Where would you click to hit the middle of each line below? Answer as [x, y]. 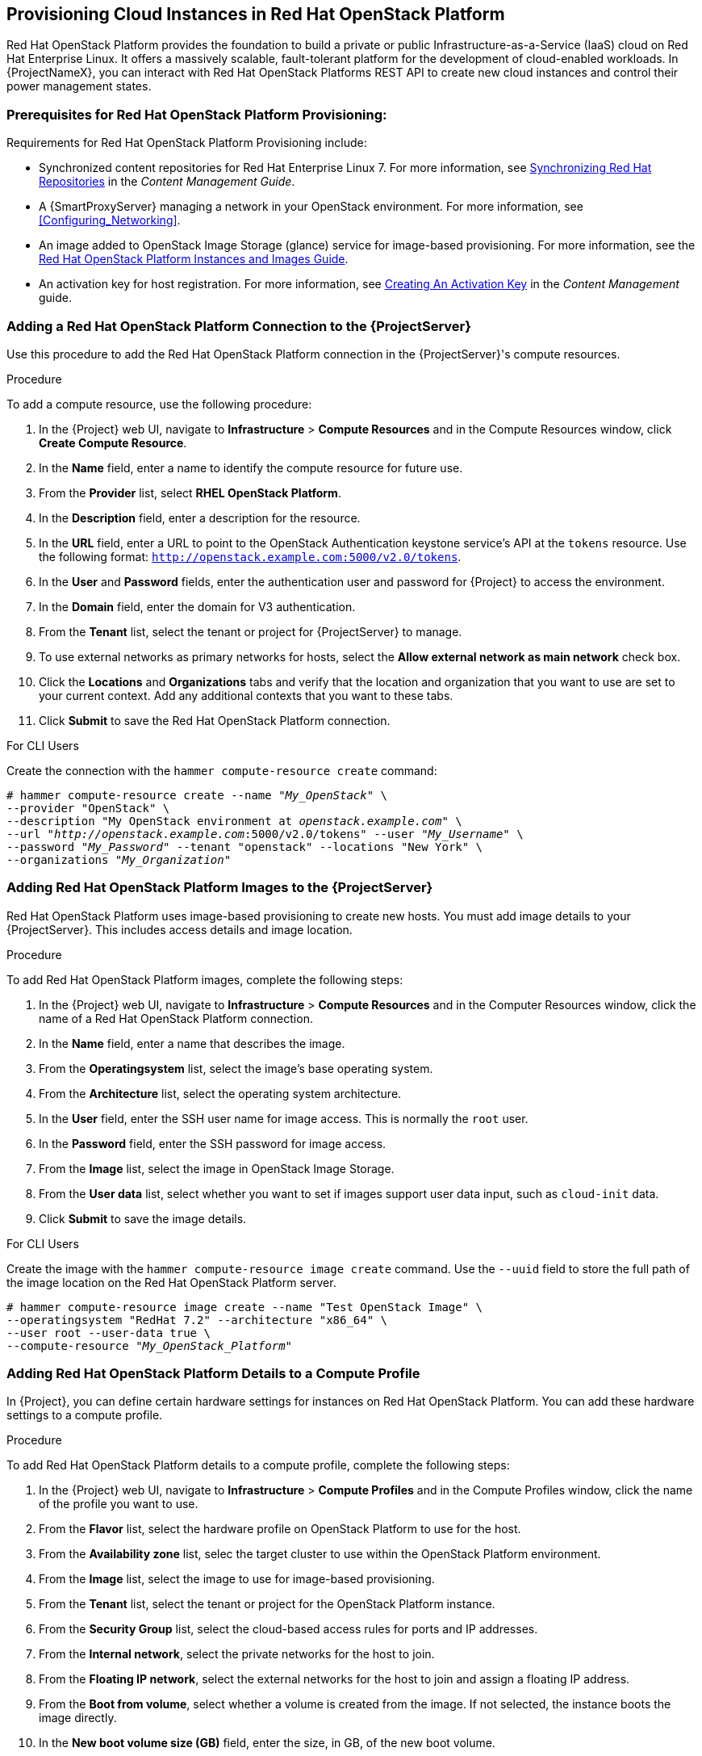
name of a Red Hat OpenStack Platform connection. [176, 1018]
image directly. [78, 1718]
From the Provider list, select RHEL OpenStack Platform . [190, 492]
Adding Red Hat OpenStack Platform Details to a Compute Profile [213, 1374]
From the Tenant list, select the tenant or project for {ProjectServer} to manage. [251, 631]
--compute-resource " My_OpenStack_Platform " [150, 1345]
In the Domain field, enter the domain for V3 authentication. [197, 606]
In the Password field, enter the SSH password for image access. [213, 1143]
